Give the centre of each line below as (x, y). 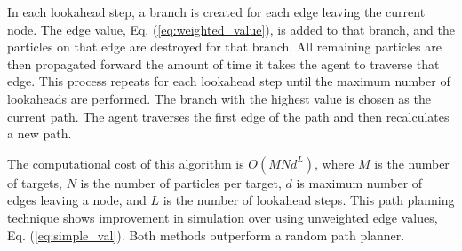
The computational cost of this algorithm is (126, 163)
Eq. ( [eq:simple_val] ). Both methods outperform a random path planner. (206, 235)
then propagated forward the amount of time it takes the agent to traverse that (223, 63)
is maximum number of (359, 182)
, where (335, 163)
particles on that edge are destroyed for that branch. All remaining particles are (224, 47)
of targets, (35, 182)
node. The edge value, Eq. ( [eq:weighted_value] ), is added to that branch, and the (231, 29)
